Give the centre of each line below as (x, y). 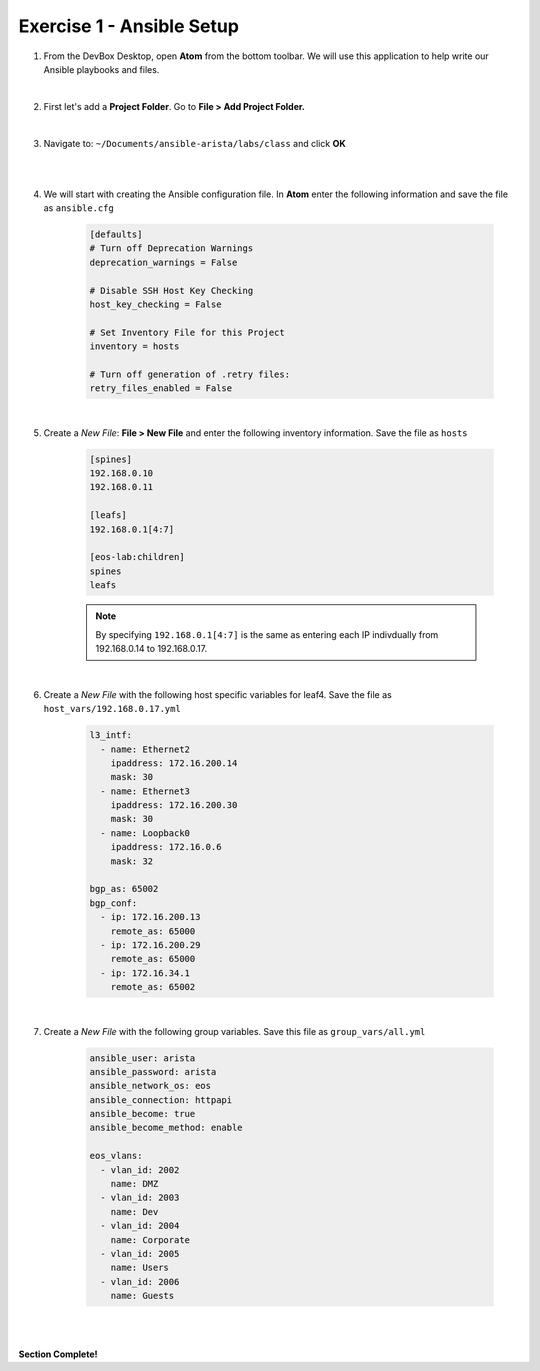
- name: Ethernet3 (145, 791)
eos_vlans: (116, 1156)
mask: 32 (132, 861)
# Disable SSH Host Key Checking (171, 290)
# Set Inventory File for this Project (187, 332)
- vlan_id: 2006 (140, 1281)
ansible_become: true (142, 1114)
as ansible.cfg (78, 208)
